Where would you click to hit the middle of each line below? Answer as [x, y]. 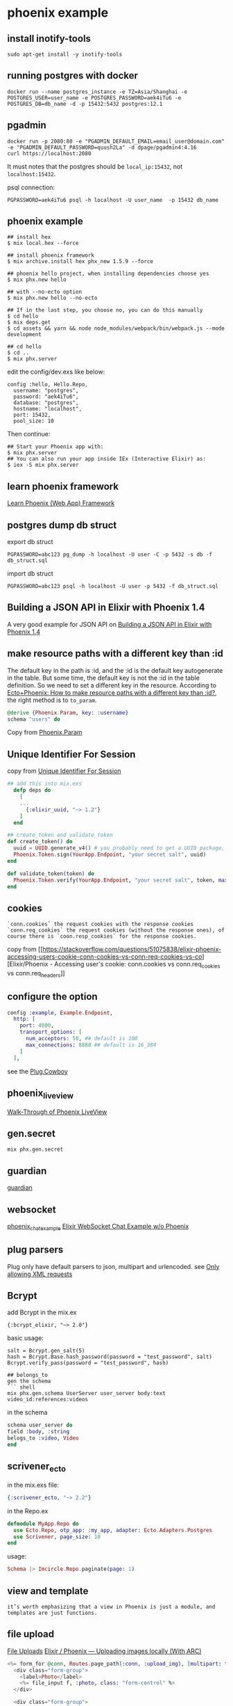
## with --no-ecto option [44, 292]
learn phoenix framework [63, 486]
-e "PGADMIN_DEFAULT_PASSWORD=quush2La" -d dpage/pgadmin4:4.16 [102, 148]
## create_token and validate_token [60, 835]
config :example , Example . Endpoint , [60, 1013]
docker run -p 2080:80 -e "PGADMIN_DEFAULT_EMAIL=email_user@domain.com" [116, 141]
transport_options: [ [51, 1032]
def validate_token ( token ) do [51, 874]
